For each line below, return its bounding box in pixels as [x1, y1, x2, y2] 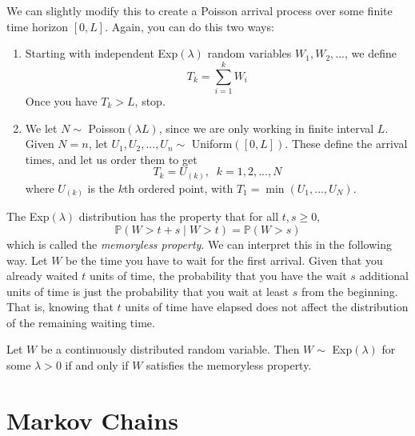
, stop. [134, 92, 166, 109]
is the [87, 179, 115, 196]
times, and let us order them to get [25, 150, 198, 167]
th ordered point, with [124, 179, 233, 196]
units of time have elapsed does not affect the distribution [125, 298, 409, 315]
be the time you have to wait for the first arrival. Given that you [66, 251, 383, 268]
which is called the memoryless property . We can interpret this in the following [6, 235, 392, 252]
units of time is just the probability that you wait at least [6, 282, 289, 299]
